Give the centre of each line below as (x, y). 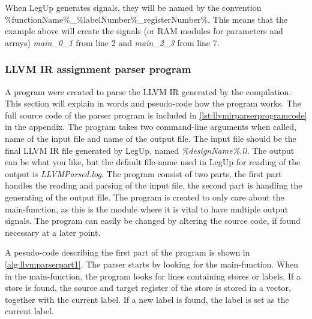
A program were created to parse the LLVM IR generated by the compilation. (148, 91)
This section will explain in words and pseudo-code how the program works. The (153, 103)
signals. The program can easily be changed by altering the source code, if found (153, 221)
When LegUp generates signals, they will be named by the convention (133, 7)
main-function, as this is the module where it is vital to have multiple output (147, 209)
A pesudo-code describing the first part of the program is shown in (127, 252)
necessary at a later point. (53, 232)
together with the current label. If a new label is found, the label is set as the (147, 299)
